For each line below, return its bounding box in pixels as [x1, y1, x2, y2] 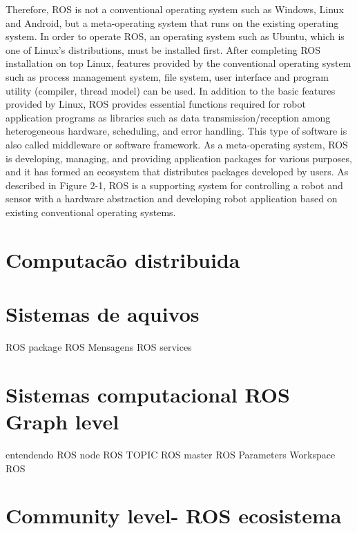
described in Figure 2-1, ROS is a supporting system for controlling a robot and [6, 177, 343, 192]
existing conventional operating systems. [6, 204, 176, 219]
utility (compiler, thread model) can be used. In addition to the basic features [6, 83, 336, 97]
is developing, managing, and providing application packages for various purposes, [6, 151, 352, 165]
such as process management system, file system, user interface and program [6, 69, 329, 84]
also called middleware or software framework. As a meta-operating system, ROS [6, 137, 348, 151]
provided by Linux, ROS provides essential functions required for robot [6, 97, 306, 111]
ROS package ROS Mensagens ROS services [6, 340, 192, 353]
